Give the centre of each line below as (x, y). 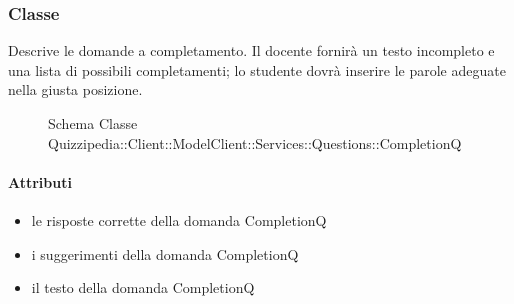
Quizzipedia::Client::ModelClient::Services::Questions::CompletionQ (255, 142)
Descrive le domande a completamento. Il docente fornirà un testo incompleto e (251, 50)
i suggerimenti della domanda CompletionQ (165, 253)
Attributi (40, 181)
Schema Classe (93, 123)
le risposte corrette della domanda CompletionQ (179, 219)
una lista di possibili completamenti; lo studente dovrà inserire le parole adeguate (257, 69)
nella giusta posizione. (75, 89)
